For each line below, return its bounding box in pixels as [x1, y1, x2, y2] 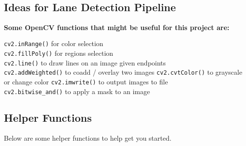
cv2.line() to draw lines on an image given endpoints [4, 57, 166, 67]
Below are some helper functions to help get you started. [4, 132, 172, 143]
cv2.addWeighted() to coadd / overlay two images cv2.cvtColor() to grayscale [4, 67, 243, 77]
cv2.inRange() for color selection [4, 38, 103, 49]
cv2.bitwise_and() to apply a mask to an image [4, 86, 150, 96]
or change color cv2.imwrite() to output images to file [4, 77, 168, 87]
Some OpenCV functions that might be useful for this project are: [4, 22, 230, 32]
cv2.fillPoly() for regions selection [4, 48, 114, 58]
